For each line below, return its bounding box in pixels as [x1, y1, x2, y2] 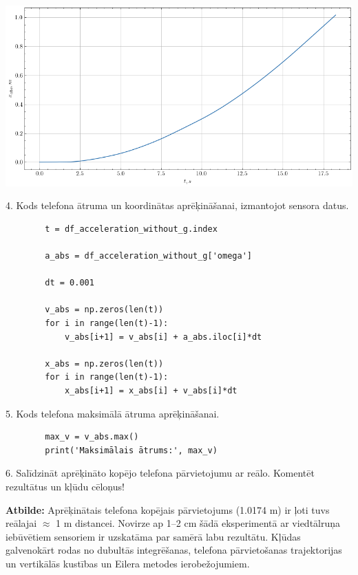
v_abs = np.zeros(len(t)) [45, 305, 164, 315]
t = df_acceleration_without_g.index [45, 224, 218, 234]
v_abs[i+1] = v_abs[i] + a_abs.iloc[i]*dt [64, 332, 262, 342]
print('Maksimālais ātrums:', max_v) [45, 445, 218, 455]
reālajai [6, 516, 37, 530]
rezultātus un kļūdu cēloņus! [6, 479, 125, 493]
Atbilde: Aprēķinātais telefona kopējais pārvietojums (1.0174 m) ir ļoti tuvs [6, 502, 330, 517]
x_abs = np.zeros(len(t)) [45, 358, 164, 369]
